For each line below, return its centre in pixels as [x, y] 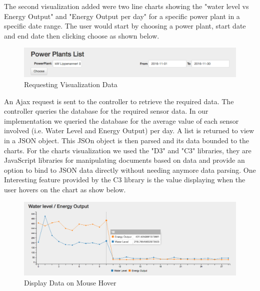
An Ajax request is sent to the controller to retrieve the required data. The [119, 101]
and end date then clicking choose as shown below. [82, 35]
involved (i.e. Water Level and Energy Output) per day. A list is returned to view [129, 130]
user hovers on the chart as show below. [65, 189]
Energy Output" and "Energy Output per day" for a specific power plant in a [122, 16]
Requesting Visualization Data [71, 84]
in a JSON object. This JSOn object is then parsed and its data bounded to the [126, 140]
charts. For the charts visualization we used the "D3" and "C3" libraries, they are [128, 150]
